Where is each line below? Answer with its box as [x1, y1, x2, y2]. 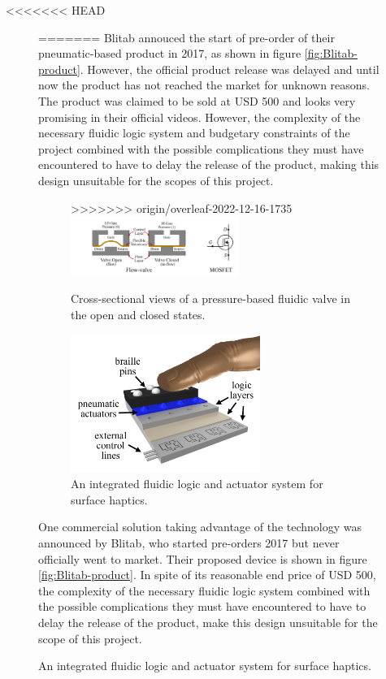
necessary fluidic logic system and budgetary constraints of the [38, 124, 350, 141]
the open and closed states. [71, 305, 206, 322]
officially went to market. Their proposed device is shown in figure [38, 550, 367, 567]
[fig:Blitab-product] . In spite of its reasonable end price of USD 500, [38, 566, 376, 583]
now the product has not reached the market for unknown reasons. [38, 76, 370, 93]
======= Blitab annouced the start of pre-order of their [38, 28, 335, 45]
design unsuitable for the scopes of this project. [38, 171, 274, 188]
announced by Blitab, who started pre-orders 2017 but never [38, 534, 340, 551]
